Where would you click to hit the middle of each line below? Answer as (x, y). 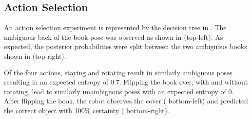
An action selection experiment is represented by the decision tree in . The (115, 27)
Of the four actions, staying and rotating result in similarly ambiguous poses (118, 72)
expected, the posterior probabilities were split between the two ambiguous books (126, 46)
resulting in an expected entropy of (56, 82)
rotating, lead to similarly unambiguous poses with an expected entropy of (115, 91)
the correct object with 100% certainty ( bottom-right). (87, 110)
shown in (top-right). (35, 56)
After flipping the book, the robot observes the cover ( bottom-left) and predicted (126, 101)
